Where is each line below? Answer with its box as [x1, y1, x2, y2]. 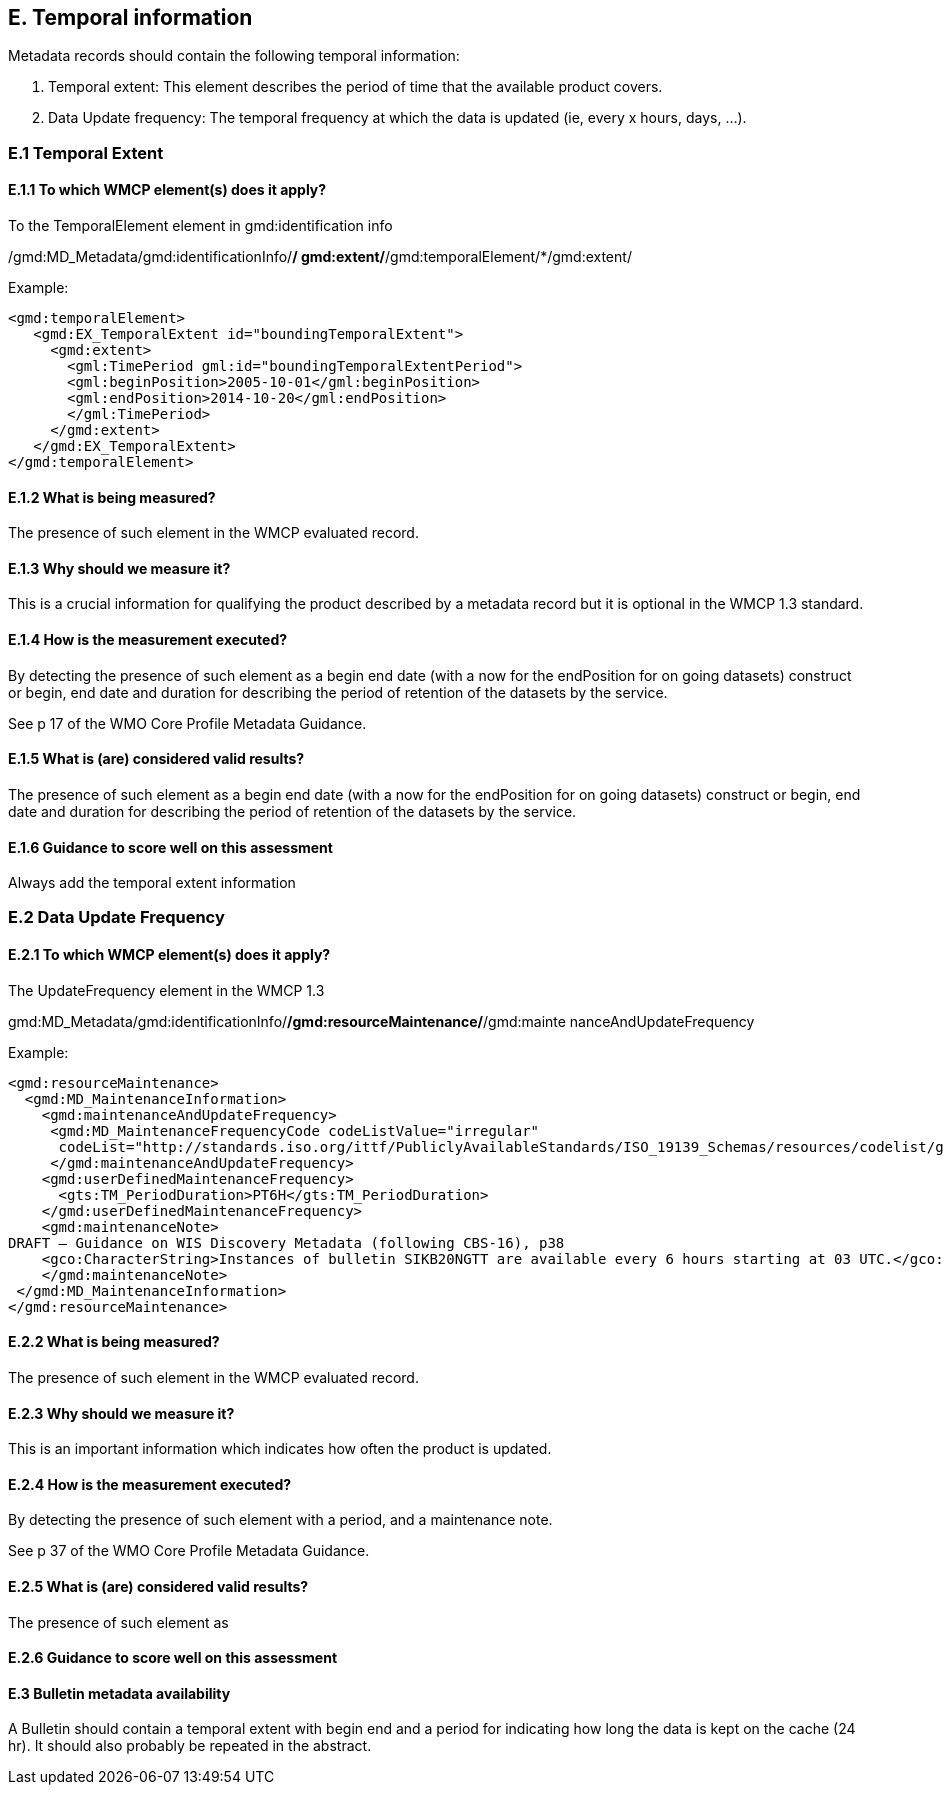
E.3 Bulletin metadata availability [8, 1684, 231, 1702]
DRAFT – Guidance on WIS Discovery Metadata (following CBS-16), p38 [8, 1234, 565, 1251]
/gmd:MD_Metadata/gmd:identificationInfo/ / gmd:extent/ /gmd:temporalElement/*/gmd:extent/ [8, 248, 632, 266]
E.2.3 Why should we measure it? [8, 1404, 235, 1422]
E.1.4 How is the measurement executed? [8, 631, 288, 649]
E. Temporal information [8, 5, 253, 30]
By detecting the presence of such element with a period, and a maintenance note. [8, 1511, 553, 1529]
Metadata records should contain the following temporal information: [8, 47, 460, 65]
